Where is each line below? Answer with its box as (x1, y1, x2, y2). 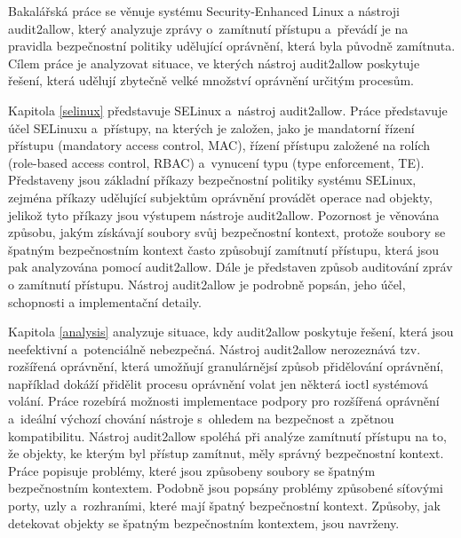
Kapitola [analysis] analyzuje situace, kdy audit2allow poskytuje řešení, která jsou (8, 322, 454, 341)
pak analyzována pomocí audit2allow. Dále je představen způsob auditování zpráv (8, 257, 453, 276)
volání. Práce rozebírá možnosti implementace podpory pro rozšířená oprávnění (8, 392, 440, 410)
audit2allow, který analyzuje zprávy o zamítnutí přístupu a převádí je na (8, 19, 409, 37)
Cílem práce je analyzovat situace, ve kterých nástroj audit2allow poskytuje (8, 53, 420, 72)
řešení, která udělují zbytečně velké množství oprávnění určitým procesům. (8, 71, 414, 90)
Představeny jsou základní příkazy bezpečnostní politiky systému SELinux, (8, 170, 417, 189)
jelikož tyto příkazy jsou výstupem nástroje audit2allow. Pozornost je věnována (8, 205, 440, 224)
